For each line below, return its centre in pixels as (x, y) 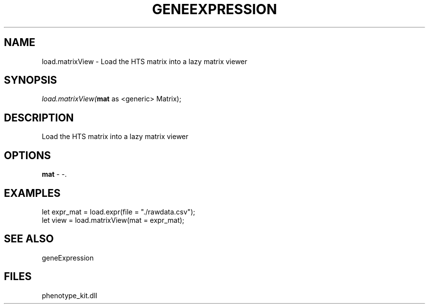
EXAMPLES (32, 193)
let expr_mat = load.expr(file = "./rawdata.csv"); (119, 212)
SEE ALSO (29, 239)
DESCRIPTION (39, 118)
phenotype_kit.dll (70, 295)
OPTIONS (27, 155)
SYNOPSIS (31, 80)
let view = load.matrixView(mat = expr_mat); (113, 220)
